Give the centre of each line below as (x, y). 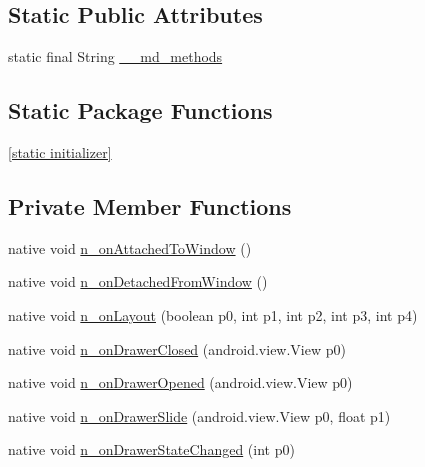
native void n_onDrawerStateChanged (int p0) (151, 449)
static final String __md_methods (115, 56)
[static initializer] (60, 152)
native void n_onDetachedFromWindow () (138, 281)
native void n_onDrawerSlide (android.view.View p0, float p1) (199, 415)
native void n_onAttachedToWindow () (130, 247)
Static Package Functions (140, 110)
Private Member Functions (150, 205)
